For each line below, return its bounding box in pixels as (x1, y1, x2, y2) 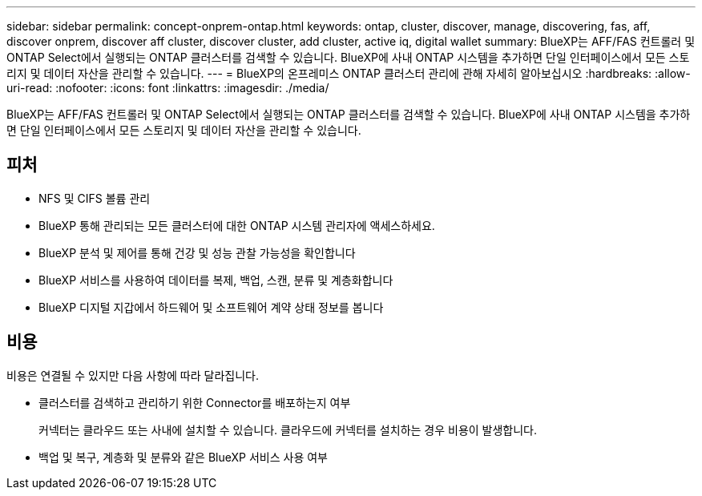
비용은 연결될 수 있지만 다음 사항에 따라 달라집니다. (6, 368, 259, 382)
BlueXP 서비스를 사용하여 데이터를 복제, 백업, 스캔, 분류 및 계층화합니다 (38, 272, 393, 287)
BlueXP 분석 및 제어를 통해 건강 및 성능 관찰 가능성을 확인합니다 (38, 245, 356, 260)
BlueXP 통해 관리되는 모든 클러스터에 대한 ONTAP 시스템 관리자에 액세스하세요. (38, 218, 435, 232)
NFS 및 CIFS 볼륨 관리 (38, 191, 151, 205)
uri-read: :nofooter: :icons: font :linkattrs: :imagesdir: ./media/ (6, 81, 329, 95)
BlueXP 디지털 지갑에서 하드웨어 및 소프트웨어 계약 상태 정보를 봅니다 (38, 300, 384, 314)
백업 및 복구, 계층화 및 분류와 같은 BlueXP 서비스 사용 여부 (38, 450, 328, 464)
